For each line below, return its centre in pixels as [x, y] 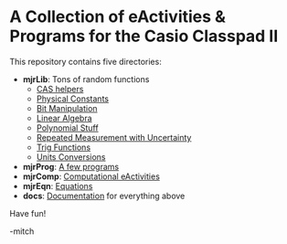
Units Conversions [71, 156]
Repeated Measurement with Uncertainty [114, 137]
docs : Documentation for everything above [104, 196]
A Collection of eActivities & [118, 17]
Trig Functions [64, 147]
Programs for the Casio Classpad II [144, 36]
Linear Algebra [64, 118]
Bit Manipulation [67, 108]
